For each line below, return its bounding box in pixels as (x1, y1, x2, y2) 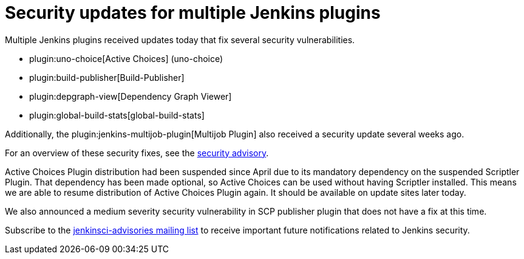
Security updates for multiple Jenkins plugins (5, 2, 381, 23)
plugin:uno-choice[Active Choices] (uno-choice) (29, 53, 223, 64)
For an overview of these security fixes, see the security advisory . (5, 147, 269, 158)
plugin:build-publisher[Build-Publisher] (29, 72, 185, 83)
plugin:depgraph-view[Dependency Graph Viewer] (29, 91, 232, 102)
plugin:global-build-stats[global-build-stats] (29, 109, 205, 120)
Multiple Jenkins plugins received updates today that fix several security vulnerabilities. (5, 34, 355, 45)
